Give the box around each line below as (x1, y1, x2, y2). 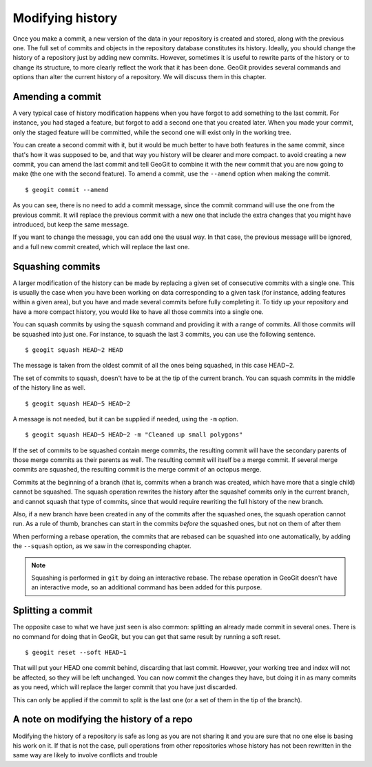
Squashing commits (12, 260, 101, 272)
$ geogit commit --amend (25, 186, 109, 193)
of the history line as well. (12, 383, 86, 392)
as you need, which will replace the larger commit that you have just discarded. (12, 683, 238, 691)
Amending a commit (12, 90, 101, 103)
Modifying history (12, 10, 118, 25)
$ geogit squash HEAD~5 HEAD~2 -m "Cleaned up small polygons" (25, 431, 243, 439)
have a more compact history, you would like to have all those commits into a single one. (12, 307, 264, 316)
